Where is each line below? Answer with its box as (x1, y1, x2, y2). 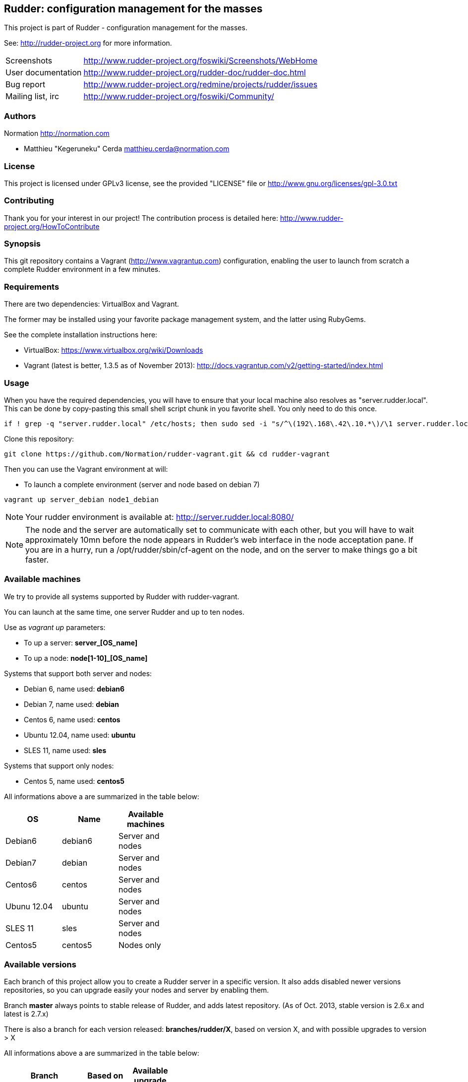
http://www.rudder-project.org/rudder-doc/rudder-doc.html (83, 67, 306, 78)
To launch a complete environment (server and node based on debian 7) (24, 480, 260, 489)
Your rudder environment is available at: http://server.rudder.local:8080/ (25, 511, 294, 522)
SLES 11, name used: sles (24, 746, 107, 755)
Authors (4, 111, 36, 121)
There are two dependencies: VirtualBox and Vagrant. (4, 300, 179, 309)
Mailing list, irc (5, 91, 59, 102)
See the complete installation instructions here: (4, 330, 158, 339)
